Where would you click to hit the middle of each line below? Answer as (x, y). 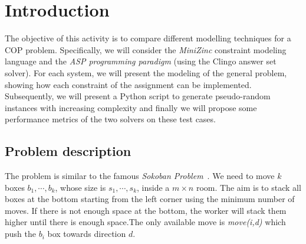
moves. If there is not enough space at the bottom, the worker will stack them (146, 210)
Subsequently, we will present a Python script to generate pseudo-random (138, 96)
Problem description (68, 151)
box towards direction (87, 234)
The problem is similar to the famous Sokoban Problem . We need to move (140, 176)
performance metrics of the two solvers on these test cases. (110, 119)
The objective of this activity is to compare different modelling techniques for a (148, 38)
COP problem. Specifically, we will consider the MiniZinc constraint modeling (146, 49)
